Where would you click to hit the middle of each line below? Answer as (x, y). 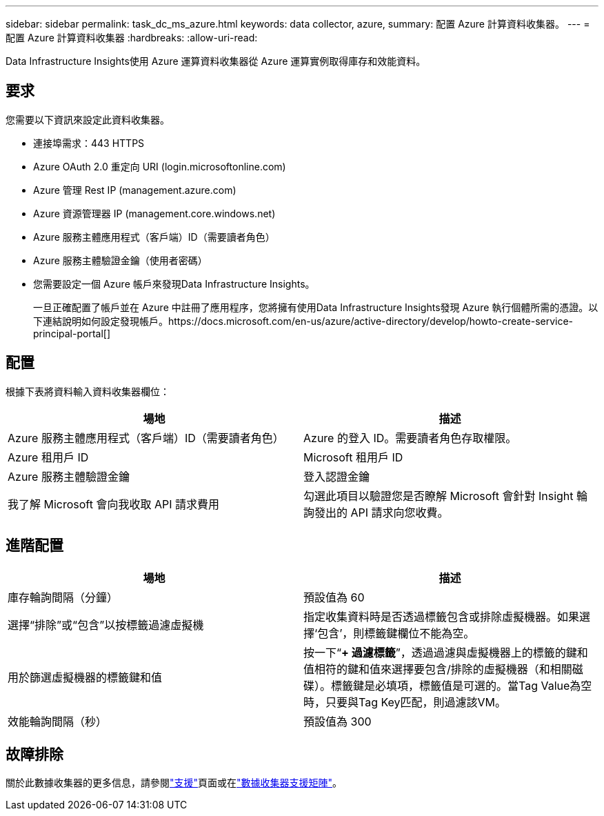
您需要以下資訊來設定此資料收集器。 (88, 119)
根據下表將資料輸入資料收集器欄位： (88, 391)
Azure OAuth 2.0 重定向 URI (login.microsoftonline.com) (160, 166)
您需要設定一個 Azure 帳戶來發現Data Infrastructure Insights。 (174, 283)
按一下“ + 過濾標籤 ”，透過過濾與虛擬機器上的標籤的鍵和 (446, 652)
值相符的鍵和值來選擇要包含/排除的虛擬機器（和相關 (438, 669)
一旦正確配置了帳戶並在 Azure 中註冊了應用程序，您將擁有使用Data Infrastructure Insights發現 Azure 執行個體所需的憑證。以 (316, 307)
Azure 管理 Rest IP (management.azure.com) (135, 190)
